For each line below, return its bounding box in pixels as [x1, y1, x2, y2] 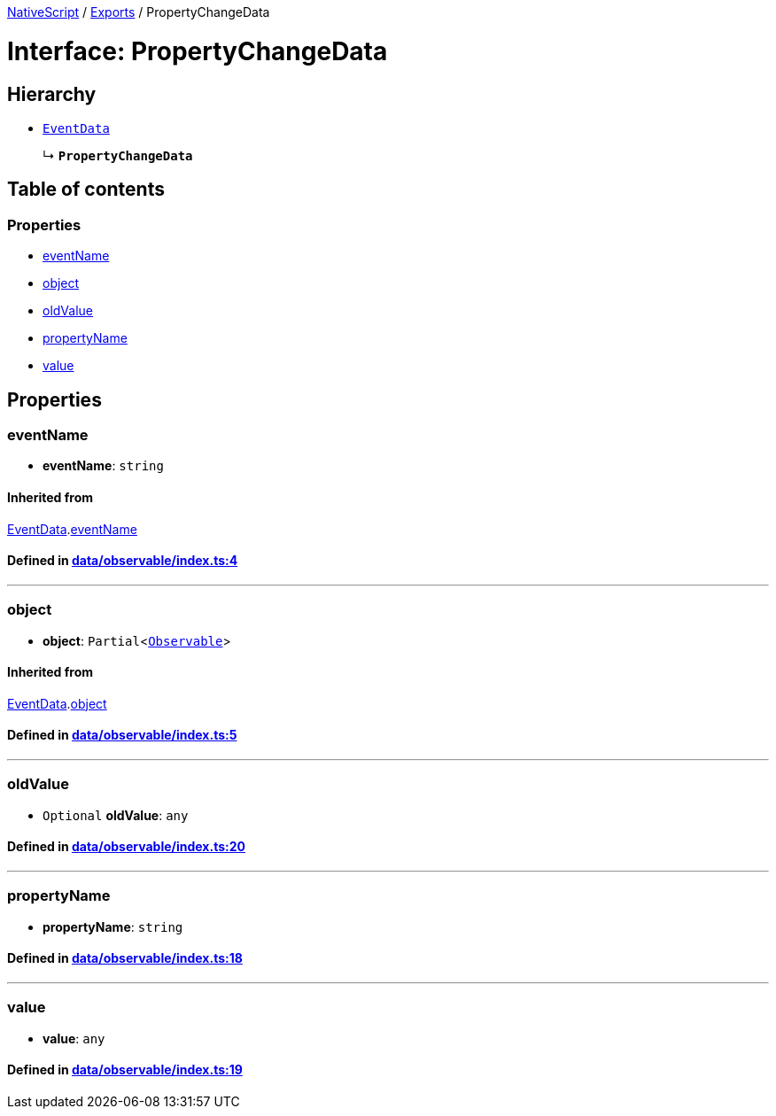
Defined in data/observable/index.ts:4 [7, 553, 238, 569]
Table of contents [7, 178, 165, 201]
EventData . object [7, 695, 107, 711]
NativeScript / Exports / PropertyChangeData [7, 4, 270, 19]
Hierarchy [7, 82, 97, 105]
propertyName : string [43, 918, 183, 934]
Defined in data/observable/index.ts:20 [7, 839, 245, 855]
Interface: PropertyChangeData [7, 35, 388, 66]
